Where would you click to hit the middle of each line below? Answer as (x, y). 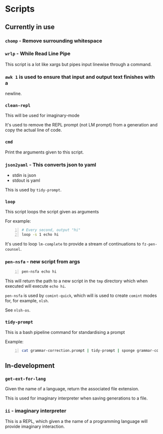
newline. (13, 94)
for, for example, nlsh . (27, 301)
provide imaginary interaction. (35, 427)
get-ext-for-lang (25, 379)
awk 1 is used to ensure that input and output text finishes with (80, 77)
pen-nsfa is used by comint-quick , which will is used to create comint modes (81, 295)
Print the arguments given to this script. (44, 152)
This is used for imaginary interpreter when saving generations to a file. (76, 398)
